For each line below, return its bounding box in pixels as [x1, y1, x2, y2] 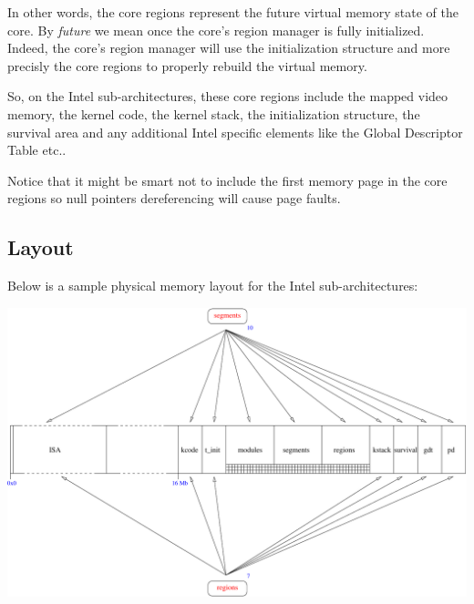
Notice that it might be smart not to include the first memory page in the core [7, 170, 448, 189]
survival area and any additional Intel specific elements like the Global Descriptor [7, 122, 463, 141]
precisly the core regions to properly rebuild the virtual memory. [7, 56, 367, 75]
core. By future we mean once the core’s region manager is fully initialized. [7, 20, 425, 39]
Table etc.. [7, 140, 67, 159]
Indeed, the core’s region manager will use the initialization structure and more [7, 38, 450, 57]
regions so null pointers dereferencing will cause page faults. [7, 189, 341, 208]
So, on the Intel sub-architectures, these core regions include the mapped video [7, 87, 448, 106]
